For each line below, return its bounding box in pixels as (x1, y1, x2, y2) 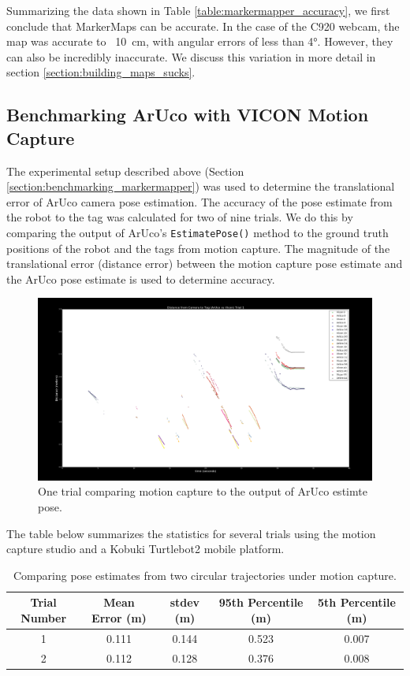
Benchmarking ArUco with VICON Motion (6, 102, 369, 127)
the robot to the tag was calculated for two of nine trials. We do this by (6, 209, 353, 225)
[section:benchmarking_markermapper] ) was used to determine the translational (6, 178, 395, 195)
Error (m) (91, 609, 147, 626)
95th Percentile (218, 594, 304, 611)
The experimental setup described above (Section (6, 162, 244, 179)
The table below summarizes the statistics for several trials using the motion (6, 525, 376, 541)
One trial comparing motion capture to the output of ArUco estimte (38, 483, 367, 500)
